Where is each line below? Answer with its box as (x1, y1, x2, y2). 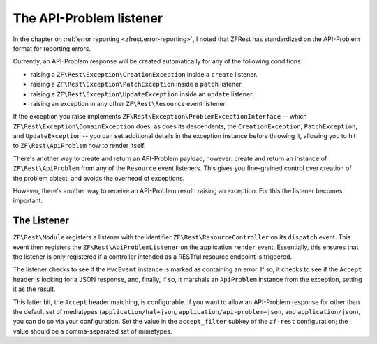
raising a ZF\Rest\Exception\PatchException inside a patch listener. (30, 80, 244, 89)
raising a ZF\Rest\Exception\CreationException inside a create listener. (30, 70, 258, 78)
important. (13, 196, 43, 205)
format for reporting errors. (13, 44, 91, 52)
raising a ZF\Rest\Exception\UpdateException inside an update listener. (30, 89, 254, 98)
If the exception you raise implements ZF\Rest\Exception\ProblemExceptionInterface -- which (13, 112, 307, 121)
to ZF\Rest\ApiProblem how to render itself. (13, 142, 146, 150)
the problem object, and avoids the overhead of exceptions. (13, 174, 185, 182)
